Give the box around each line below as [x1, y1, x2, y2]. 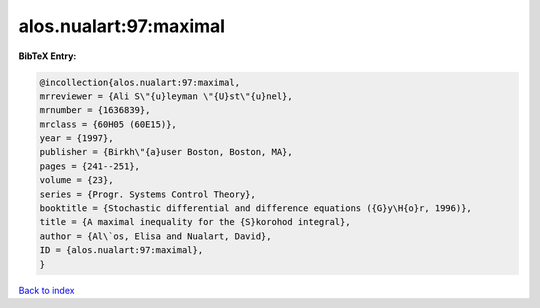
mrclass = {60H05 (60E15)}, [39, 118, 177, 130]
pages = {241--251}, [39, 160, 140, 172]
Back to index [18, 284, 75, 296]
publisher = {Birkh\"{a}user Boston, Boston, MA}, [39, 146, 294, 158]
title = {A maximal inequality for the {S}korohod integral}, [39, 216, 351, 228]
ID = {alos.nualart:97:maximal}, [39, 245, 204, 256]
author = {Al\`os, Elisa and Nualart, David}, [39, 230, 272, 242]
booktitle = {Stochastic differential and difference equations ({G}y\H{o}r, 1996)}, [39, 203, 472, 214]
